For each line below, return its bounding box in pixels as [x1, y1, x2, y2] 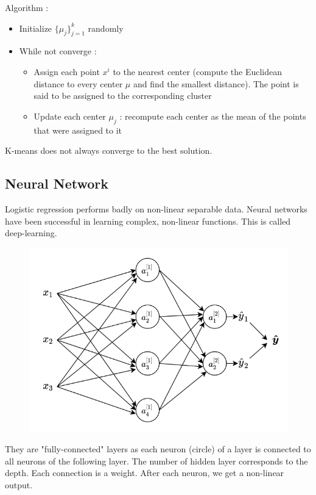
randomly [88, 21, 124, 34]
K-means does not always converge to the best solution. [5, 144, 212, 157]
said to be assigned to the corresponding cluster [33, 89, 212, 102]
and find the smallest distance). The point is [133, 77, 299, 90]
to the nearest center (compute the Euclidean [113, 65, 282, 78]
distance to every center [33, 77, 123, 90]
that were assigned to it [33, 123, 122, 136]
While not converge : [19, 45, 97, 57]
